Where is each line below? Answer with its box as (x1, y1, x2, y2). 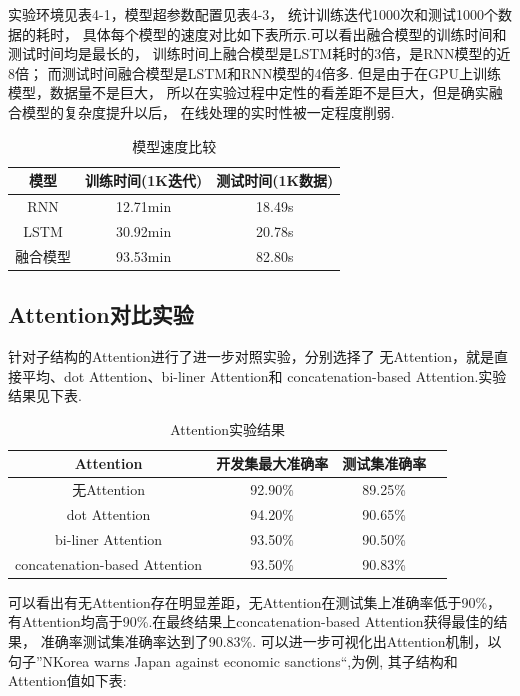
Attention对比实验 (8, 299, 194, 330)
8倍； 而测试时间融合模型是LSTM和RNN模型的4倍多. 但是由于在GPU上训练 (8, 62, 502, 83)
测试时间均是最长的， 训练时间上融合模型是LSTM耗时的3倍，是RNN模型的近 (8, 43, 511, 64)
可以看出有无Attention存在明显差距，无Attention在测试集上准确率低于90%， (8, 591, 502, 612)
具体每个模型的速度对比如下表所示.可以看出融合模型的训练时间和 (82, 23, 507, 44)
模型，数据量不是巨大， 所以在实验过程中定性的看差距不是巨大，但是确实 (8, 82, 489, 103)
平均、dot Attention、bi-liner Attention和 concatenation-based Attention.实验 (21, 365, 507, 386)
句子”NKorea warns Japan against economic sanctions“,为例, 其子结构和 (8, 650, 458, 671)
